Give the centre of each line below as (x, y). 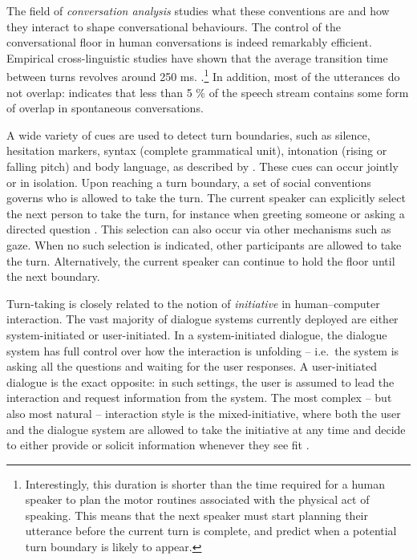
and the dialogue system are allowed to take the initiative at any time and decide (206, 429)
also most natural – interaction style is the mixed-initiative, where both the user (204, 413)
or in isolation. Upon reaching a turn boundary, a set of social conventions (189, 182)
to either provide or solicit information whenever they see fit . (158, 445)
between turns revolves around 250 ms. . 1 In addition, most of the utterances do (203, 75)
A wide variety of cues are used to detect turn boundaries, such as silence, (188, 134)
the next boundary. (53, 276)
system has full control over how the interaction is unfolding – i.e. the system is (203, 350)
